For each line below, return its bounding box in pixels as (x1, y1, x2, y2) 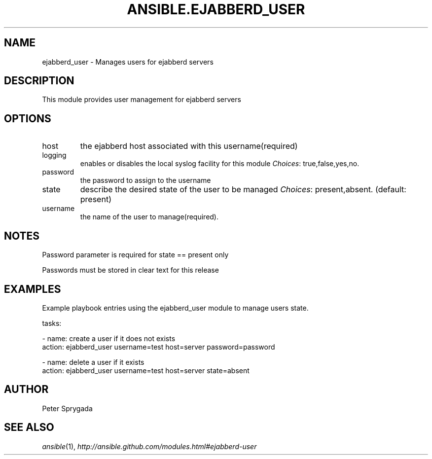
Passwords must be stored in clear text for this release (42, 266, 219, 275)
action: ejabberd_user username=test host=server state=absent (42, 366, 250, 375)
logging (42, 151, 67, 160)
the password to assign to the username (80, 176, 211, 185)
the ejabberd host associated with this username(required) (80, 141, 298, 151)
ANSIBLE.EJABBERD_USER (127, 1, 305, 18)
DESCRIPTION (4, 74, 74, 87)
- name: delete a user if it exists (42, 357, 144, 366)
